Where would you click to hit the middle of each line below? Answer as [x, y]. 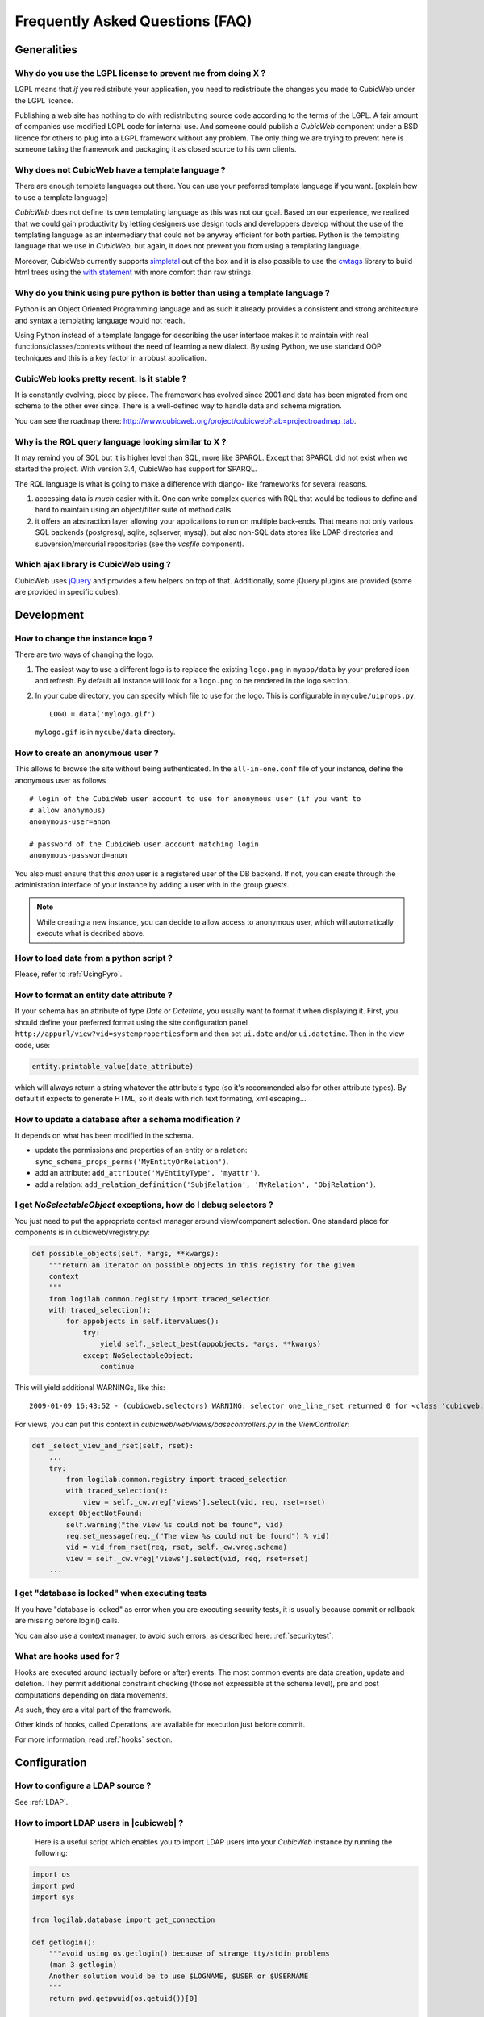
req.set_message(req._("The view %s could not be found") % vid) [198, 1536]
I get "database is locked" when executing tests [111, 1593]
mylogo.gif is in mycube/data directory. [105, 732]
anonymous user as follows [60, 780]
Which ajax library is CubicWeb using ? [93, 565]
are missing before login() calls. [67, 1621]
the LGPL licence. [44, 100]
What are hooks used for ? [67, 1656]
